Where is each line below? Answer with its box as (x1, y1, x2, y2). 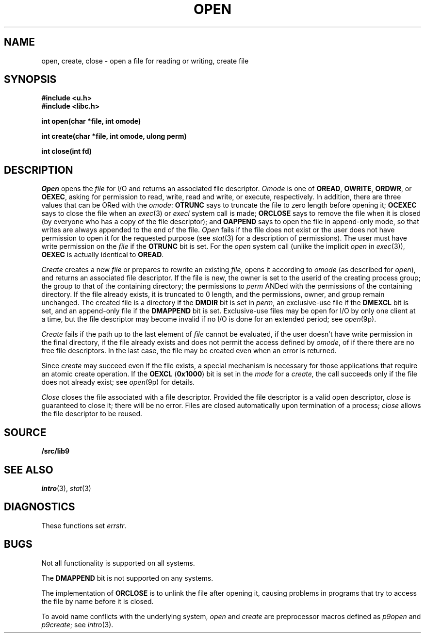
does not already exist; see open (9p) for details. (41, 378, 195, 387)
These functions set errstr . (41, 521, 127, 530)
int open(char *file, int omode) (41, 117, 141, 126)
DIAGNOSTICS (4, 501, 75, 513)
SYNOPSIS (4, 73, 57, 86)
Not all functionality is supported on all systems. (41, 558, 195, 567)
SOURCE (4, 426, 47, 439)
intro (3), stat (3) (41, 484, 91, 492)
